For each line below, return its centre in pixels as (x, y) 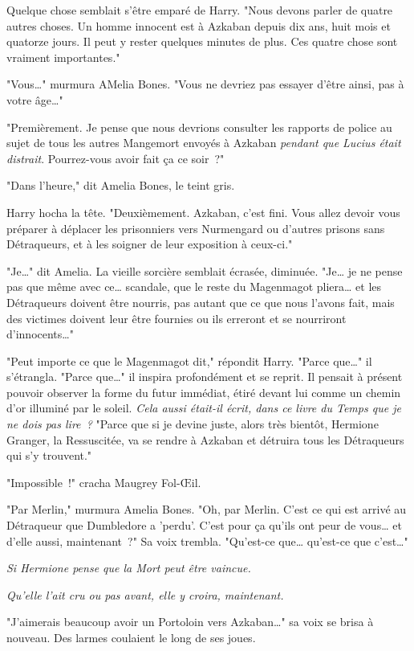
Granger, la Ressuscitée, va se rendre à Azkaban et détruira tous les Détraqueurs (205, 439)
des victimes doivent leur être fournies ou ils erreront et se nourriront (177, 318)
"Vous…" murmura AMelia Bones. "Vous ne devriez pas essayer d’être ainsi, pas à (205, 84)
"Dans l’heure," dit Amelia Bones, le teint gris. (121, 185)
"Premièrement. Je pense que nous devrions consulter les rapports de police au (199, 127)
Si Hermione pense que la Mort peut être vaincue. (129, 568)
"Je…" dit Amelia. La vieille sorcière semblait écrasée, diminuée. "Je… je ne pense (205, 270)
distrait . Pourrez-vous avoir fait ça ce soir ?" (116, 158)
